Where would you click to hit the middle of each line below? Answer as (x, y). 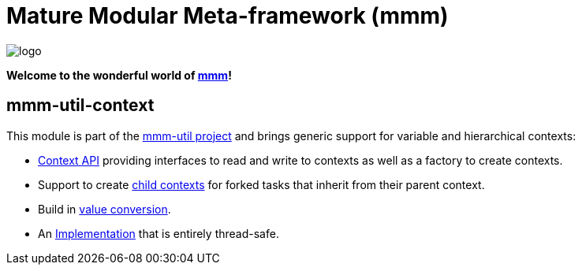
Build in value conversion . (104, 209)
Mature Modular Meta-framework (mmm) (228, 16)
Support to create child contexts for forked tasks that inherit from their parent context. (261, 184)
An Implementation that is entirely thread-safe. (159, 233)
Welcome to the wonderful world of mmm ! (119, 75)
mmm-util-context (80, 106)
